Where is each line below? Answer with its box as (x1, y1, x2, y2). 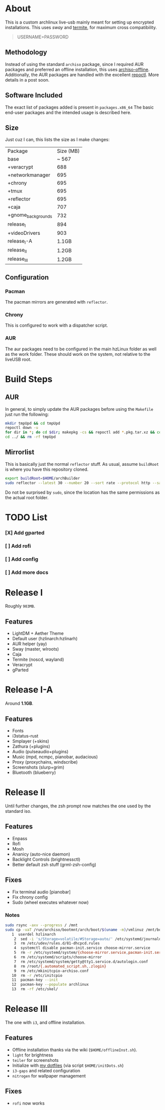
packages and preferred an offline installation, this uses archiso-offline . (5, 66, 150, 72)
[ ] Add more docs (5, 569, 49, 575)
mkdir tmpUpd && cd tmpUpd (5, 421, 60, 426)
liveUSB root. (5, 356, 32, 362)
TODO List (5, 512, 48, 523)
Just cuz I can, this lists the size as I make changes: (5, 137, 110, 142)
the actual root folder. (5, 494, 49, 500)
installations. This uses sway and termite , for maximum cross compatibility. (5, 24, 157, 30)
